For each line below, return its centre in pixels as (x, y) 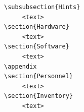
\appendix (20, 66)
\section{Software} (37, 47)
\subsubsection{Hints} (42, 7)
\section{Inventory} (39, 96)
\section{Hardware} (37, 27)
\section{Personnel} (39, 76)
